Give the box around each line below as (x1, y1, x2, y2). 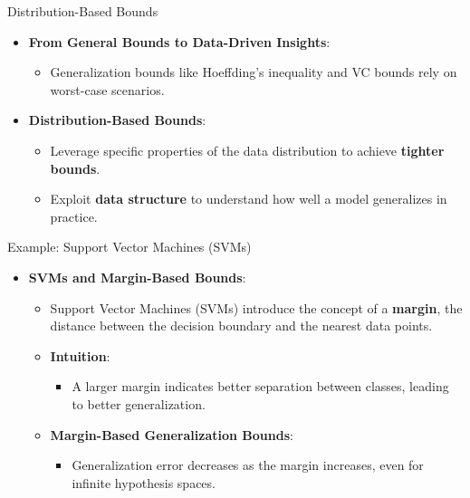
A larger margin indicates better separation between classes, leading (72, 377, 449, 396)
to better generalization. (72, 394, 206, 413)
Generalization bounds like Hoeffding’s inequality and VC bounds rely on (50, 62, 457, 81)
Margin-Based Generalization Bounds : (50, 425, 293, 444)
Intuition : (50, 346, 110, 365)
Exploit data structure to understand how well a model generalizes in (50, 189, 447, 208)
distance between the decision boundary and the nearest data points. (50, 316, 433, 335)
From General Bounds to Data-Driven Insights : (28, 32, 331, 51)
